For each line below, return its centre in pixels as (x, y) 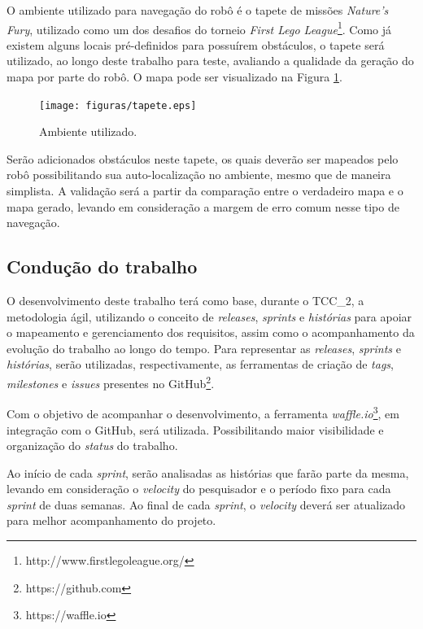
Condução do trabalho (102, 266)
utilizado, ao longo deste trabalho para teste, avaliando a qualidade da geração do (210, 61)
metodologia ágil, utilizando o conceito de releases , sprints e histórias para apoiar (209, 316)
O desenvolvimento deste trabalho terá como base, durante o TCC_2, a (185, 301)
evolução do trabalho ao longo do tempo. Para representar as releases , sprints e (204, 348)
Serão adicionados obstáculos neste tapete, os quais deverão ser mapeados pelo (203, 158)
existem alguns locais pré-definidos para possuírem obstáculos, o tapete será (196, 44)
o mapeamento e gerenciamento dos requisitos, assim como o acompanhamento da (211, 332)
